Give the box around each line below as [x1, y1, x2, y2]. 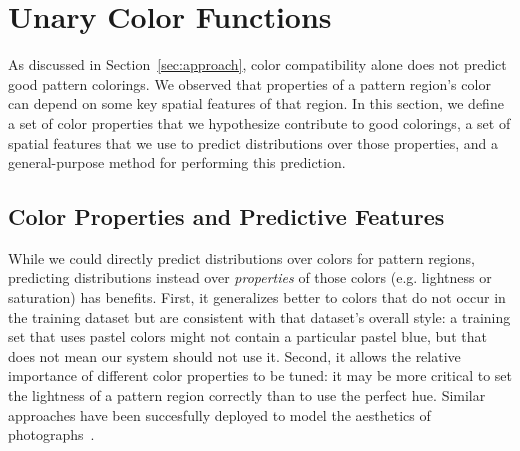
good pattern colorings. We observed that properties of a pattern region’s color [8, 73, 491, 94]
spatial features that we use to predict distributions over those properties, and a [8, 132, 498, 153]
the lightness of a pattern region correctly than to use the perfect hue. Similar [8, 385, 486, 406]
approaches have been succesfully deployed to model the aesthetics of [8, 404, 431, 425]
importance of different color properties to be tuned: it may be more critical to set [8, 365, 513, 386]
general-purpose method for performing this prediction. [8, 152, 346, 173]
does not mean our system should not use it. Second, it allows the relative [8, 345, 461, 366]
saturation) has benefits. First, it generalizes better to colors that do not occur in [8, 287, 506, 308]
